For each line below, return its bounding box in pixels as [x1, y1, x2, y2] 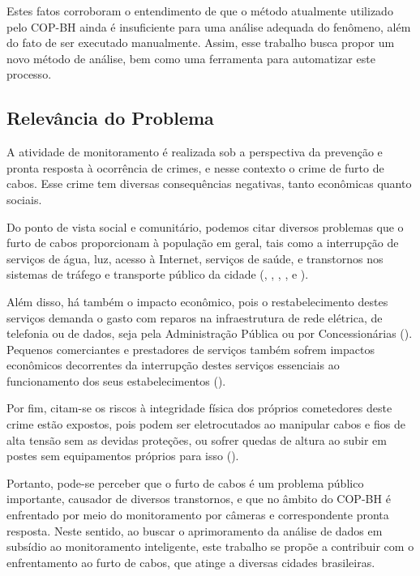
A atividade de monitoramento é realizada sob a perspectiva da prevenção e [6, 143, 383, 160]
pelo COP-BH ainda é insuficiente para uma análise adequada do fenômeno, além [6, 18, 411, 35]
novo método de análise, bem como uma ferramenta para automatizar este [6, 49, 375, 66]
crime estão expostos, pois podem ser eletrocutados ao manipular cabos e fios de [6, 416, 405, 433]
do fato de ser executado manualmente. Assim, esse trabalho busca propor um [6, 34, 395, 51]
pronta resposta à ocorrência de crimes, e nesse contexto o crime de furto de [6, 159, 384, 176]
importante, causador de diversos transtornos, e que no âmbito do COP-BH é [6, 490, 391, 507]
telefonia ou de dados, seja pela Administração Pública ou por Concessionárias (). [6, 325, 413, 342]
